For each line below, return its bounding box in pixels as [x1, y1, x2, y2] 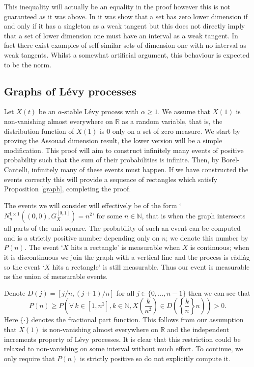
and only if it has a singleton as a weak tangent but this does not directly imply [4, 21, 245, 31]
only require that [4, 353, 55, 363]
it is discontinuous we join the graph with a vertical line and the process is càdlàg [4, 252, 250, 262]
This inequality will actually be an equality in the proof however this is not [4, 1, 230, 11]
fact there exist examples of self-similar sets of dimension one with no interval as [4, 40, 247, 50]
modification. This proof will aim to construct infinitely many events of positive [4, 145, 244, 155]
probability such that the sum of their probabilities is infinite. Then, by [4, 154, 219, 165]
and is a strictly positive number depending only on [4, 232, 160, 243]
